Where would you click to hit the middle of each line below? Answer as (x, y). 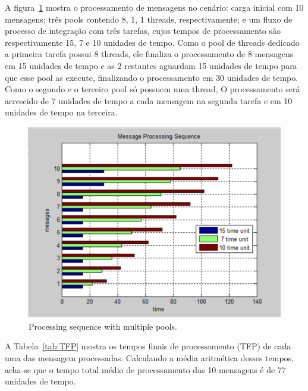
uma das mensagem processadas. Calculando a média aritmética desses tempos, (150, 358)
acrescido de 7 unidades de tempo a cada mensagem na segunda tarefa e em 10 (149, 100)
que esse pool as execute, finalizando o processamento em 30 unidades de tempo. (152, 77)
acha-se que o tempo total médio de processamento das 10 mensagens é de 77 (145, 369)
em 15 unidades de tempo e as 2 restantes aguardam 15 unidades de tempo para (151, 65)
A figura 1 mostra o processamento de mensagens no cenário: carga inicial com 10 (154, 7)
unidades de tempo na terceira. (61, 112)
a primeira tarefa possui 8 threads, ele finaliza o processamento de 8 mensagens (149, 54)
